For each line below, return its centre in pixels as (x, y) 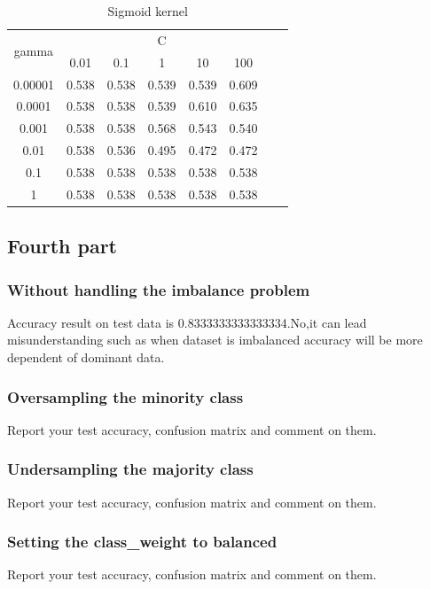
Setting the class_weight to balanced (142, 542)
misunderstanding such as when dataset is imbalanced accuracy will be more (215, 340)
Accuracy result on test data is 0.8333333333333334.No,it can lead (187, 322)
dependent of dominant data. (86, 357)
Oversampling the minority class (125, 396)
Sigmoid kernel (148, 11)
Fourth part (62, 246)
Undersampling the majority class (130, 469)
